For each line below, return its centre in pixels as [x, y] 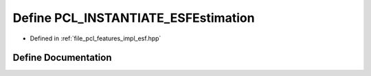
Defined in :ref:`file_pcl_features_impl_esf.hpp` [95, 38]
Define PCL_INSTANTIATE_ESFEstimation [134, 18]
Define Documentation [62, 58]
